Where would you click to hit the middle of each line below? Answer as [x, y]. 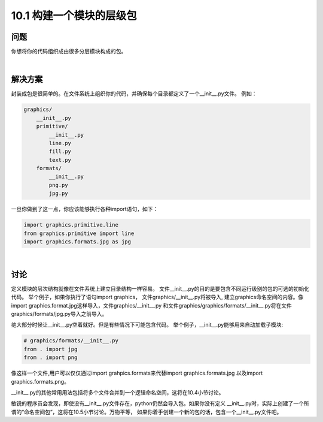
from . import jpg [51, 349]
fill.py [60, 152]
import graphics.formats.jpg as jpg [77, 242]
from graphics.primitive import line [79, 233]
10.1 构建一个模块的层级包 [74, 16]
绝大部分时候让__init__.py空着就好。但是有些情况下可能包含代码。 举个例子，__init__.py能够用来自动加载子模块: [147, 325]
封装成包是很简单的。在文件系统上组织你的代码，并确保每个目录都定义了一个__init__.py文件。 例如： [134, 94]
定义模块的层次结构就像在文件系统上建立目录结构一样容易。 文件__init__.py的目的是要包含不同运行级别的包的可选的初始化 [160, 288]
